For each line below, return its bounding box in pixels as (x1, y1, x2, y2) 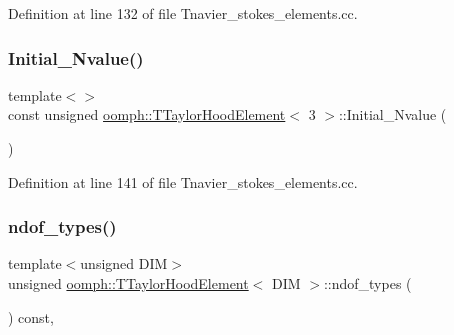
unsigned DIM (80, 253, 168, 274)
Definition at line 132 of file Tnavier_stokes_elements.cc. (8, 3, 358, 23)
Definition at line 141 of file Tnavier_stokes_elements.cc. (8, 171, 358, 192)
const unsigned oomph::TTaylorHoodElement (8, 104, 286, 125)
